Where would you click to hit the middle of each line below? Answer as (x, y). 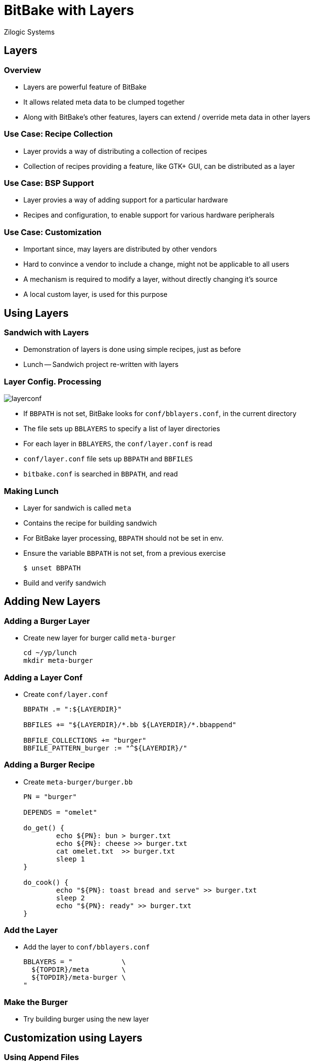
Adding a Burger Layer (47, 621)
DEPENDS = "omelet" (60, 812)
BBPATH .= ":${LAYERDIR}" (73, 709)
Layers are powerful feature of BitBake (85, 87)
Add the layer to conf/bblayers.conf (87, 947)
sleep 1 (70, 859)
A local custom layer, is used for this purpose (96, 294)
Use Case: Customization (53, 232)
